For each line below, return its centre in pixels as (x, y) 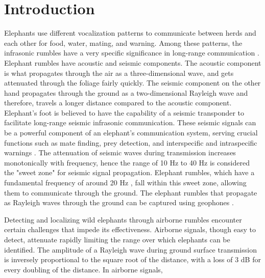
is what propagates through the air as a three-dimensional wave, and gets (119, 73)
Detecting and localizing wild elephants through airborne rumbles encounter (123, 219)
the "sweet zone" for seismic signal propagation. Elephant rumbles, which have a (129, 172)
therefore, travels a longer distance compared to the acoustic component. (118, 103)
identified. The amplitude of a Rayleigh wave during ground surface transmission (130, 249)
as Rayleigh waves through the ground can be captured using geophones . (119, 202)
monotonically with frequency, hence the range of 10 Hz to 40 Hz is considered (127, 162)
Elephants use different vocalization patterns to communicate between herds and (130, 33)
